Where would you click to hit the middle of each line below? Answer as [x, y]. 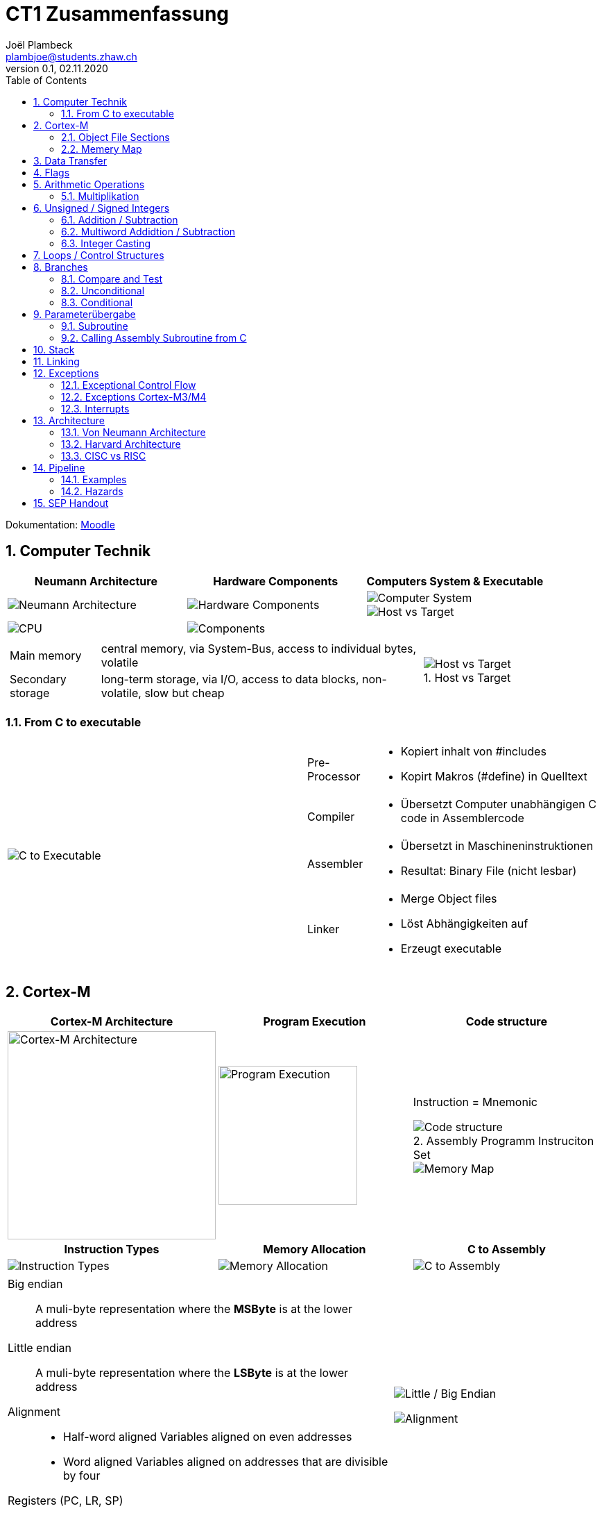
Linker [324, 929]
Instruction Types [112, 1249]
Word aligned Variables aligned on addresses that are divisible [226, 1462]
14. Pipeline [59, 467]
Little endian [40, 1348]
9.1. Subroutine [95, 326]
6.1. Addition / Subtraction [120, 219]
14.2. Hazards [92, 491]
